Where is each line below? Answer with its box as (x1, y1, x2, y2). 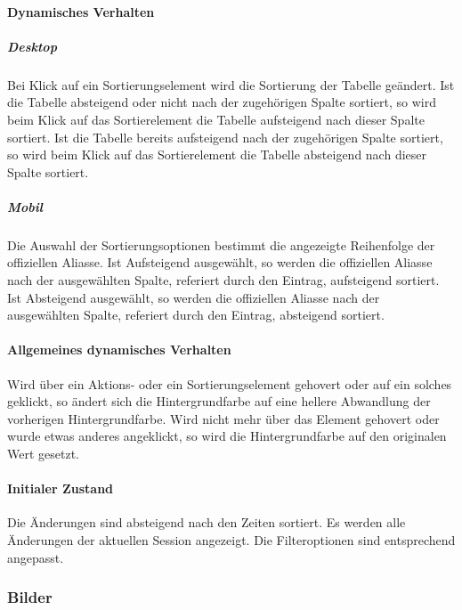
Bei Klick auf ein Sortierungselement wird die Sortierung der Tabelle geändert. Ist (7, 75, 455, 94)
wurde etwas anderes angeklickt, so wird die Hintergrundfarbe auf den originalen (7, 427, 447, 445)
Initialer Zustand (7, 479, 114, 498)
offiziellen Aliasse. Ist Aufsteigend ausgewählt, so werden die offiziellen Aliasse (7, 253, 433, 272)
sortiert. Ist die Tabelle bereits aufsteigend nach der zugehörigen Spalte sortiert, (7, 127, 443, 146)
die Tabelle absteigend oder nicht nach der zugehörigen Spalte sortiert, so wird (7, 93, 436, 111)
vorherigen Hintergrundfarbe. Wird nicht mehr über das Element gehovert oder (7, 409, 440, 427)
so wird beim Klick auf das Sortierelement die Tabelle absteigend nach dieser (7, 145, 427, 164)
